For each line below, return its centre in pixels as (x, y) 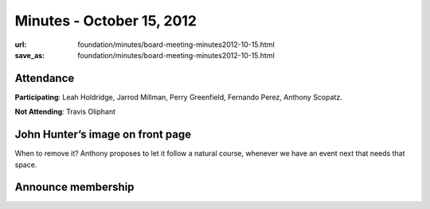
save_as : (30, 55)
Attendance (45, 78)
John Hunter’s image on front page (103, 135)
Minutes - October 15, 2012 (106, 21)
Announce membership (74, 187)
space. (26, 164)
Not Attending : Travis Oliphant (65, 112)
